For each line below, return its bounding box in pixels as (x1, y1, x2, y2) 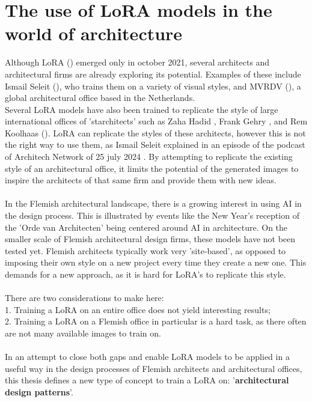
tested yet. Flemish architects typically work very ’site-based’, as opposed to (5, 244, 286, 257)
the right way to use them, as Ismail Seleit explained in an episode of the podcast (5, 138, 305, 151)
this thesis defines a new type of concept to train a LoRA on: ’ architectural (5, 374, 289, 386)
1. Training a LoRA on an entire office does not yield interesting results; (5, 303, 271, 315)
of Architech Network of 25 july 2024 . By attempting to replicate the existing (5, 150, 293, 163)
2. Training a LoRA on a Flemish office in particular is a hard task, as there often (5, 315, 307, 327)
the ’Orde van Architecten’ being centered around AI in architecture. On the (5, 221, 288, 233)
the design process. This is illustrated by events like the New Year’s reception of (5, 209, 299, 222)
